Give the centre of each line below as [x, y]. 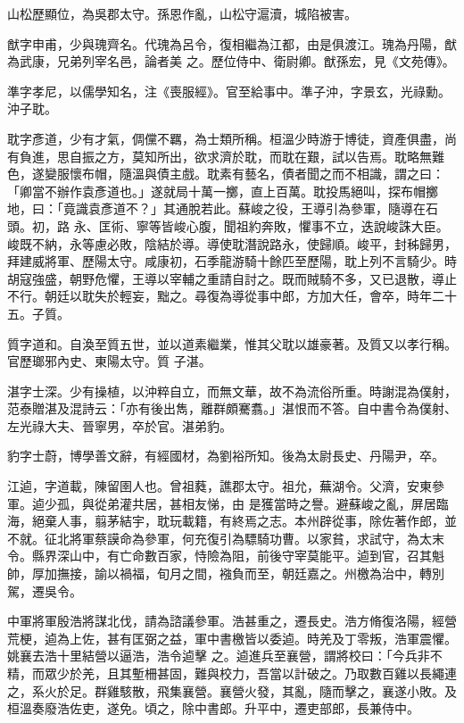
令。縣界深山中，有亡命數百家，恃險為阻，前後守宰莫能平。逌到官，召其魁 [226, 556]
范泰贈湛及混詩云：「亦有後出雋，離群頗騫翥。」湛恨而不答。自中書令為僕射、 [232, 408]
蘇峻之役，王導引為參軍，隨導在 [331, 208]
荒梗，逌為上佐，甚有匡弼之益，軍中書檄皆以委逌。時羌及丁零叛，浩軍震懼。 [232, 638]
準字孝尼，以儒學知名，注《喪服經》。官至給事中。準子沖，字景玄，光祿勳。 [229, 91]
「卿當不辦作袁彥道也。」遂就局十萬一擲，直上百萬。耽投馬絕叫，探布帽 [216, 191]
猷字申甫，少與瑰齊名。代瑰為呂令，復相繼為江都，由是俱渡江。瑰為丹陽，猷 [232, 43]
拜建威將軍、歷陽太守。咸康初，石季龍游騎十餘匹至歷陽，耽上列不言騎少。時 [232, 261]
